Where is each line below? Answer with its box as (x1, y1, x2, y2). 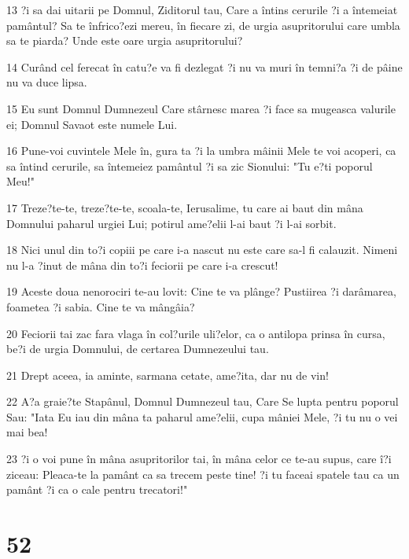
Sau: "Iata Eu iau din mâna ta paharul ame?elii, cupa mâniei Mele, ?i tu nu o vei (6, 408, 398, 425)
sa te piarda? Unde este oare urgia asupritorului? (6, 32, 243, 49)
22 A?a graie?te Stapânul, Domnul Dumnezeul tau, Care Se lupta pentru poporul (6, 393, 399, 410)
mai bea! (6, 424, 48, 440)
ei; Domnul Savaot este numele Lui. (6, 116, 178, 132)
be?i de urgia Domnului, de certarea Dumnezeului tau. (6, 340, 269, 357)
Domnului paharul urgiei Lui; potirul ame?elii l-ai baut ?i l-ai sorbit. (6, 215, 337, 231)
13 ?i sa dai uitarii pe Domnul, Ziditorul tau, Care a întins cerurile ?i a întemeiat (6, 2, 398, 17)
